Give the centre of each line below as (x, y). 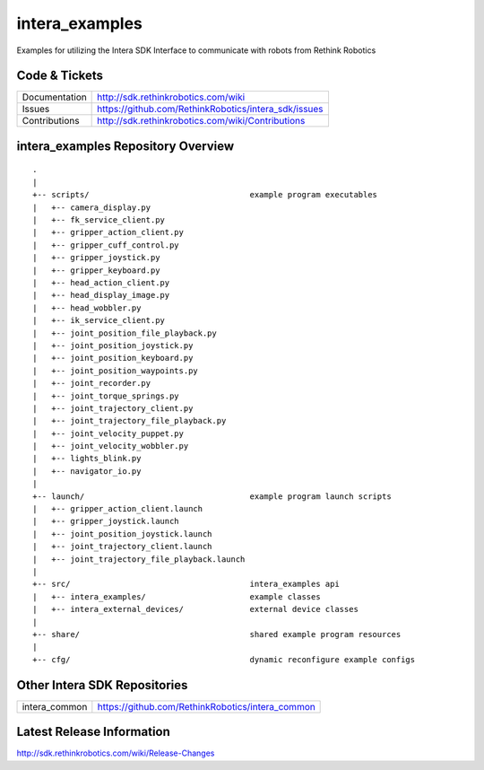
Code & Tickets (60, 76)
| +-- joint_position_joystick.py (113, 345)
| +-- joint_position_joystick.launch (122, 534)
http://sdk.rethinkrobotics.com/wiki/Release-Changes (116, 753)
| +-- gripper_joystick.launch (106, 521)
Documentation (54, 97)
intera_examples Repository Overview (125, 146)
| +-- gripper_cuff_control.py (106, 245)
